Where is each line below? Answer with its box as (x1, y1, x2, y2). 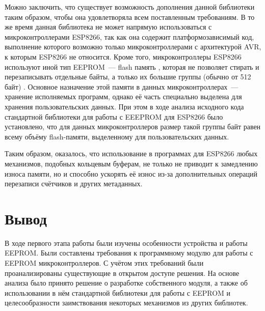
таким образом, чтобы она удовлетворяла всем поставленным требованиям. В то (5, 11, 255, 22)
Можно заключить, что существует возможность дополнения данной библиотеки (5, 2, 255, 12)
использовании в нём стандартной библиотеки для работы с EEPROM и (5, 287, 231, 298)
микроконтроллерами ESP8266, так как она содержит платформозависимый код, (5, 31, 254, 42)
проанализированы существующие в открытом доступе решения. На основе (5, 267, 240, 278)
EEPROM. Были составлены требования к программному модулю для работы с (5, 247, 253, 258)
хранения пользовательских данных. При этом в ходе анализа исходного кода (5, 101, 244, 111)
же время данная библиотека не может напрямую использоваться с (5, 21, 212, 32)
